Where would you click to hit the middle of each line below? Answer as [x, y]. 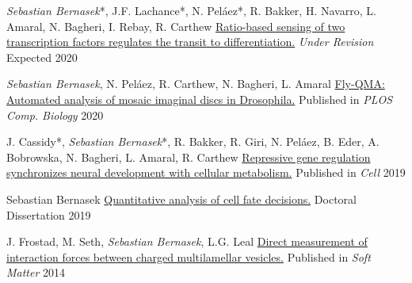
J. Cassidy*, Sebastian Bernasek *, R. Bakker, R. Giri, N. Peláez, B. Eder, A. [193, 141]
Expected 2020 [42, 57]
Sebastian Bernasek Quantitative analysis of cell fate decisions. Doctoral [181, 199]
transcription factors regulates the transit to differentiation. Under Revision [190, 42]
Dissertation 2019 [49, 214]
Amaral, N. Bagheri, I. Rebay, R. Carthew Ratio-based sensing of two [176, 26]
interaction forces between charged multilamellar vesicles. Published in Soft [189, 256]
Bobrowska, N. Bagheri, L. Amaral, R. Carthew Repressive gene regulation [189, 157]
